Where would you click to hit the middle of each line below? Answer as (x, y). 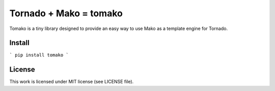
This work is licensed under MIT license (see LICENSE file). (72, 82)
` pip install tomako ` (39, 55)
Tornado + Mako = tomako (66, 13)
